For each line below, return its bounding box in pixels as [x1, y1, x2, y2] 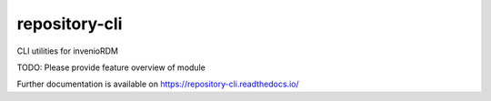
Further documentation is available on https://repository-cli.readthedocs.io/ [16, 78, 299, 90]
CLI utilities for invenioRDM [16, 45, 118, 56]
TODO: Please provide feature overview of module [16, 62, 206, 73]
